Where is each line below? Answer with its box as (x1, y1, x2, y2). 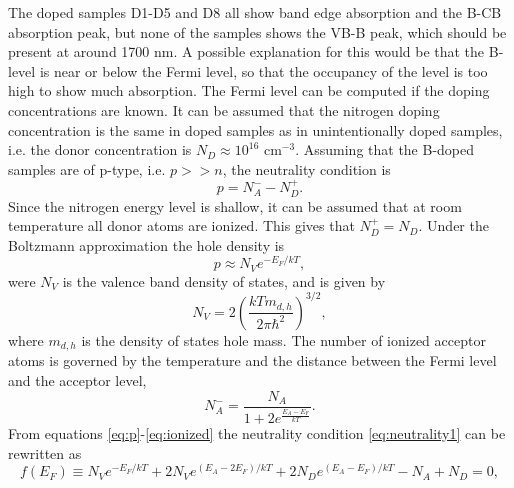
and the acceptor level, (8, 370, 147, 391)
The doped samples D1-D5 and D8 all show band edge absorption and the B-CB (8, 2, 502, 22)
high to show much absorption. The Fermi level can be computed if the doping (8, 80, 490, 101)
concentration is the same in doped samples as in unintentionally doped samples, (8, 119, 503, 140)
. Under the (418, 215, 489, 236)
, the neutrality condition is (222, 158, 391, 179)
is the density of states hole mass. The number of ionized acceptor (81, 329, 486, 350)
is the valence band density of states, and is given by (62, 270, 386, 291)
